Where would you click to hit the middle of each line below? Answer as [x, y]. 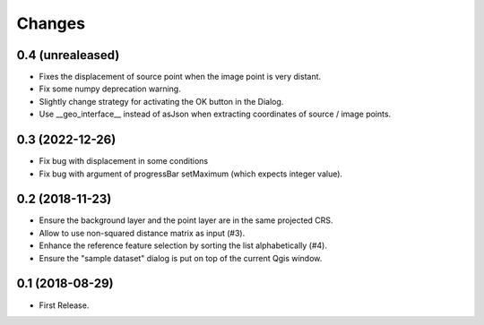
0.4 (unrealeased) [68, 55]
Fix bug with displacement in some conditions [124, 161]
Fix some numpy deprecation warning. [110, 89]
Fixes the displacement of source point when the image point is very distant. [180, 77]
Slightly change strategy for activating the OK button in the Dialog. [161, 101]
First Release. [64, 305]
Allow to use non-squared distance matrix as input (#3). [142, 233]
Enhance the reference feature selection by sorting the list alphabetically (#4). [183, 245]
